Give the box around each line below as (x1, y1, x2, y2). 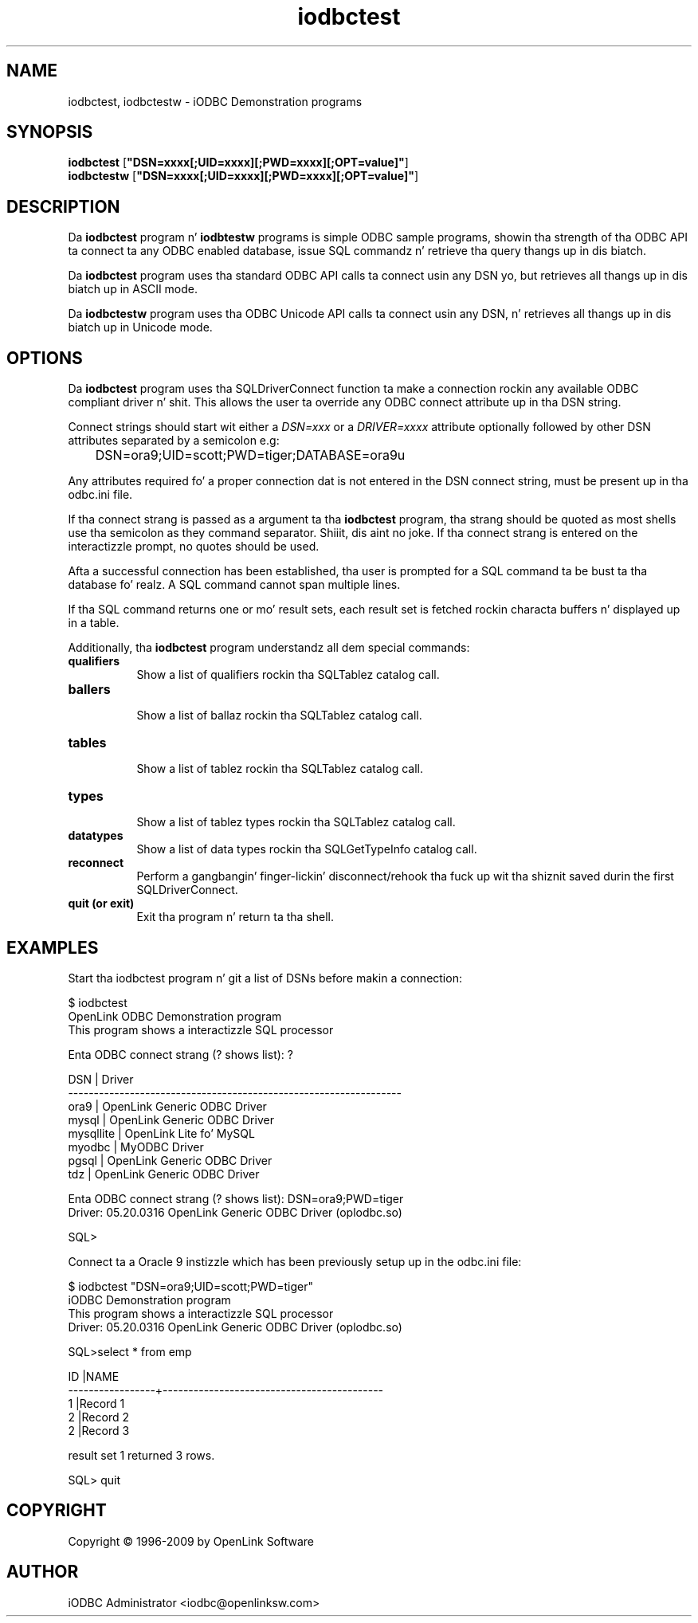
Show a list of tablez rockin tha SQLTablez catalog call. (136, 762, 424, 776)
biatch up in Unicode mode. (68, 320, 213, 335)
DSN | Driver (68, 1072, 134, 1086)
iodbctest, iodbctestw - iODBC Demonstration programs (68, 94, 363, 108)
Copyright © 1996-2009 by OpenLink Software (68, 1534, 315, 1548)
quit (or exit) (68, 896, 135, 911)
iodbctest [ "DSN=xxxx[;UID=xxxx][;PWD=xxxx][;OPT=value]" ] (68, 155, 409, 170)
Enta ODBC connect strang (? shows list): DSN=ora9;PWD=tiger (68, 1191, 404, 1205)
